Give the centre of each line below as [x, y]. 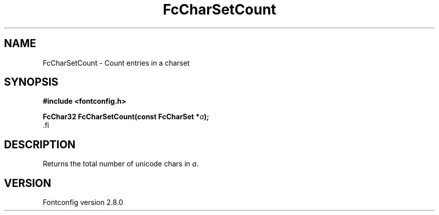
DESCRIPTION [40, 144]
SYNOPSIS [31, 82]
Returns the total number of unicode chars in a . [121, 164]
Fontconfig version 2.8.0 [83, 202]
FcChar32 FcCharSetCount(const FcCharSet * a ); [126, 117]
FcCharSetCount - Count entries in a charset [116, 63]
